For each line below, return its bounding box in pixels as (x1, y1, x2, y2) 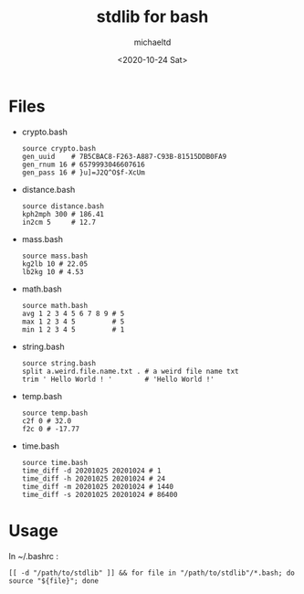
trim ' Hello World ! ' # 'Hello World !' (21, 375, 215, 384)
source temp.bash (21, 408, 89, 418)
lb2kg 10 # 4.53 (21, 267, 84, 276)
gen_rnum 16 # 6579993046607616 (21, 160, 145, 169)
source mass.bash (21, 251, 89, 260)
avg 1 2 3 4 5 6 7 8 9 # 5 (21, 309, 125, 318)
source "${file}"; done (8, 576, 100, 586)
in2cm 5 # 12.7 (21, 217, 97, 227)
